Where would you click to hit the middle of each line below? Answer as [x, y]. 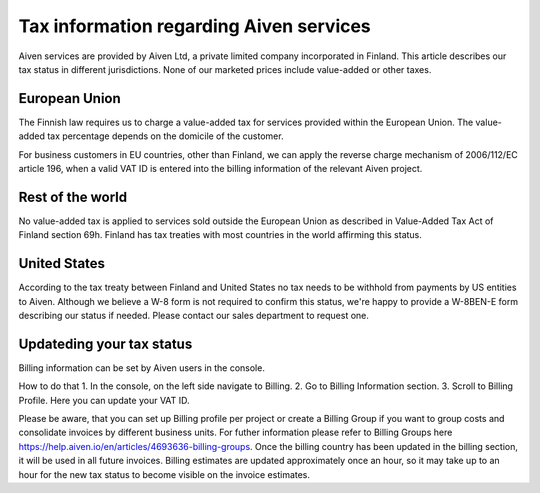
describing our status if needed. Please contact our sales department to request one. [194, 315]
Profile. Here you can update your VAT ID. [104, 400]
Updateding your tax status [105, 343]
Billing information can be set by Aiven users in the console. [141, 367]
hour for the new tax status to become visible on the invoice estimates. [164, 474]
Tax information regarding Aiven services [195, 26]
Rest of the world [73, 196]
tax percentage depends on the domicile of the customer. [165, 136]
